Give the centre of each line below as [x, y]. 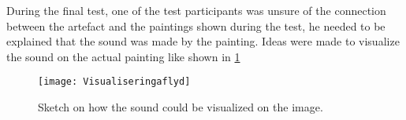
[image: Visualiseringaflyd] [114, 82]
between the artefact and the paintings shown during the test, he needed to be [196, 25]
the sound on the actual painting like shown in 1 [123, 56]
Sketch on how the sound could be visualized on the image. [181, 107]
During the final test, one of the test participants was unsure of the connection [196, 10]
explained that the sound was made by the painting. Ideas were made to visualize [203, 41]
